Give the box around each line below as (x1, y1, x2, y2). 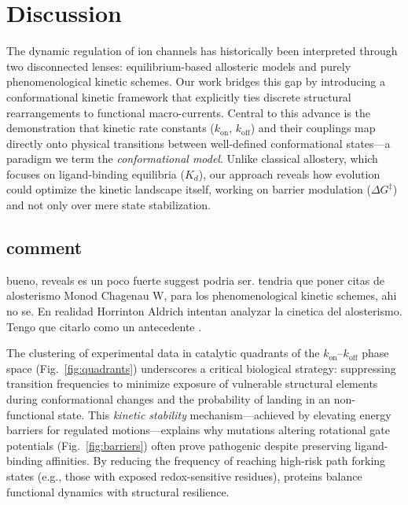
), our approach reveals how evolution (198, 165, 380, 182)
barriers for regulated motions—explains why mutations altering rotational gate (6, 422, 390, 438)
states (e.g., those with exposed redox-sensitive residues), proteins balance (6, 467, 362, 484)
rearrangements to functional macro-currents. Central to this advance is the (6, 104, 370, 120)
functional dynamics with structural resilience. (6, 483, 230, 499)
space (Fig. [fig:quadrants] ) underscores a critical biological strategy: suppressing (6, 359, 396, 376)
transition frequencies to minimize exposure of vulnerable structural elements (6, 375, 378, 392)
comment (6, 235, 83, 260)
